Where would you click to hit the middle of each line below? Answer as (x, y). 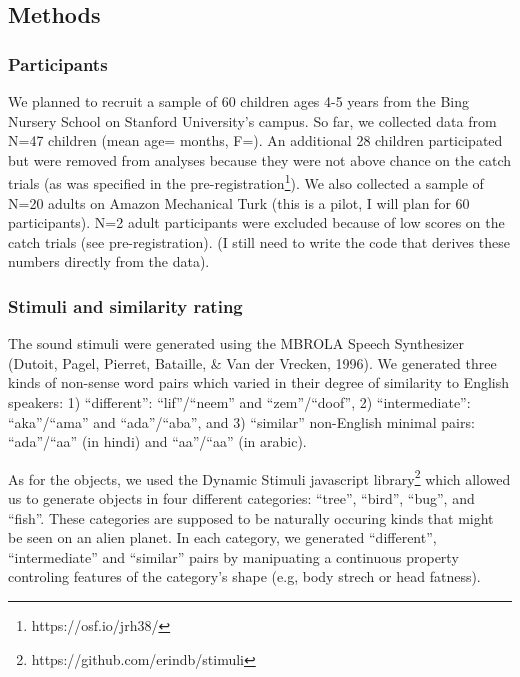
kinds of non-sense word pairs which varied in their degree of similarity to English (259, 382)
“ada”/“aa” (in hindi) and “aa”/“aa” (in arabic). (157, 441)
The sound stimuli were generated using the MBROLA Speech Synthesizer (236, 343)
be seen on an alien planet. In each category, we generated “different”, (222, 537)
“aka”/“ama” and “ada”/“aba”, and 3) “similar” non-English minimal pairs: (241, 421)
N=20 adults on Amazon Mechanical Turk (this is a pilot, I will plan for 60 (239, 202)
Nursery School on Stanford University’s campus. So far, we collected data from (252, 120)
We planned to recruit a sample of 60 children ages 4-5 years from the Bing (239, 101)
